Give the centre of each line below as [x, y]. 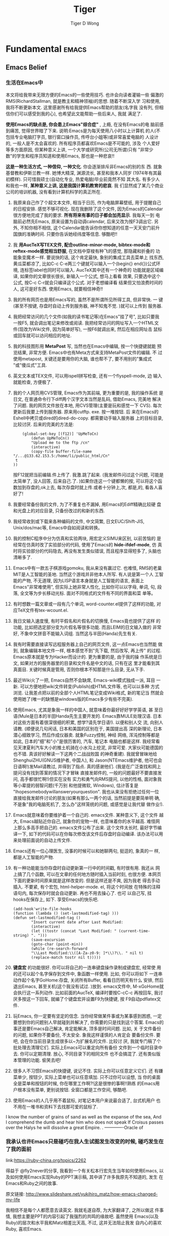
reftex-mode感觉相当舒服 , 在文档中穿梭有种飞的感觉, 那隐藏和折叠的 [84, 251]
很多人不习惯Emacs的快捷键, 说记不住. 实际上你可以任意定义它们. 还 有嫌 [88, 1071]
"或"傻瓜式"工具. [30, 365]
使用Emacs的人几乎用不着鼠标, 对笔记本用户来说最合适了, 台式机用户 [84, 1100]
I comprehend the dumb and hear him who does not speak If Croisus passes [85, 1122]
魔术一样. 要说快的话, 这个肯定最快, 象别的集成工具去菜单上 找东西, [95, 257]
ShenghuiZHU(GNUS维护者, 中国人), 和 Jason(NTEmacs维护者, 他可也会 [88, 760]
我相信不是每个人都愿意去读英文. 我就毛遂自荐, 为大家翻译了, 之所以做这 [80, 1210]
